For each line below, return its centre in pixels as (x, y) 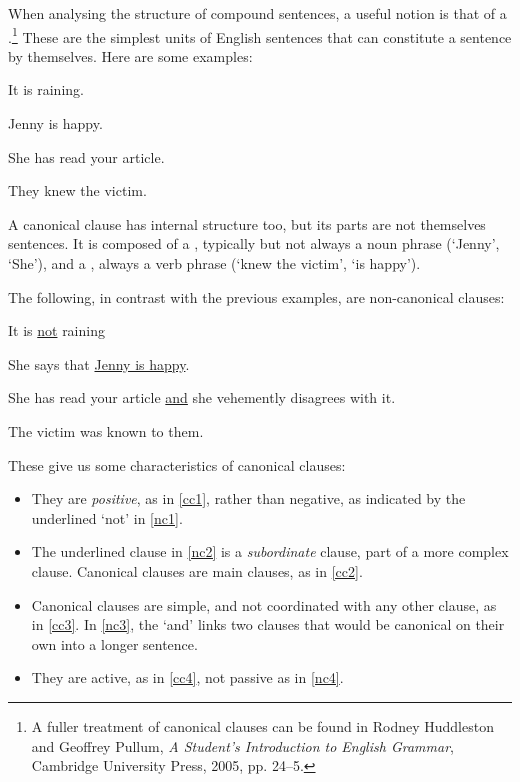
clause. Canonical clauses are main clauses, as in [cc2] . (197, 570)
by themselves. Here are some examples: (130, 55)
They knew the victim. (77, 190)
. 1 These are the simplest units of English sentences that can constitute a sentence (260, 35)
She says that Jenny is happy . (99, 363)
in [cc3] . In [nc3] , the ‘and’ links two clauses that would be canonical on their (268, 624)
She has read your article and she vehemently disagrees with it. (202, 397)
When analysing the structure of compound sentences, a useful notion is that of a (257, 13)
